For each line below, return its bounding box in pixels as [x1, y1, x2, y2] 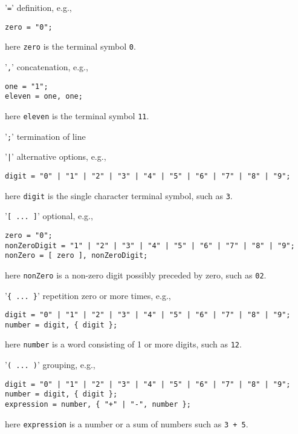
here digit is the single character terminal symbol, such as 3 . [5, 189, 233, 202]
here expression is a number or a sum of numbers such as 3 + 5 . [5, 417, 248, 430]
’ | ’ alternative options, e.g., [5, 150, 106, 163]
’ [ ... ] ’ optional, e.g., [5, 209, 93, 222]
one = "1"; [5, 82, 48, 91]
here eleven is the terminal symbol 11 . [5, 109, 149, 122]
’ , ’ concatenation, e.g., [5, 60, 88, 73]
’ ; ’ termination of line [5, 130, 86, 142]
